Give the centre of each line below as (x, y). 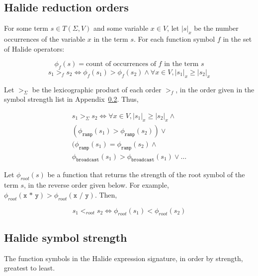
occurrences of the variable (45, 39)
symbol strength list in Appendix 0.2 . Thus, (71, 99)
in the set (237, 39)
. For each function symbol (174, 39)
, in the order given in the (215, 89)
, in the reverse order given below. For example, (96, 185)
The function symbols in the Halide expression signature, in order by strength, (124, 258)
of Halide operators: (34, 48)
